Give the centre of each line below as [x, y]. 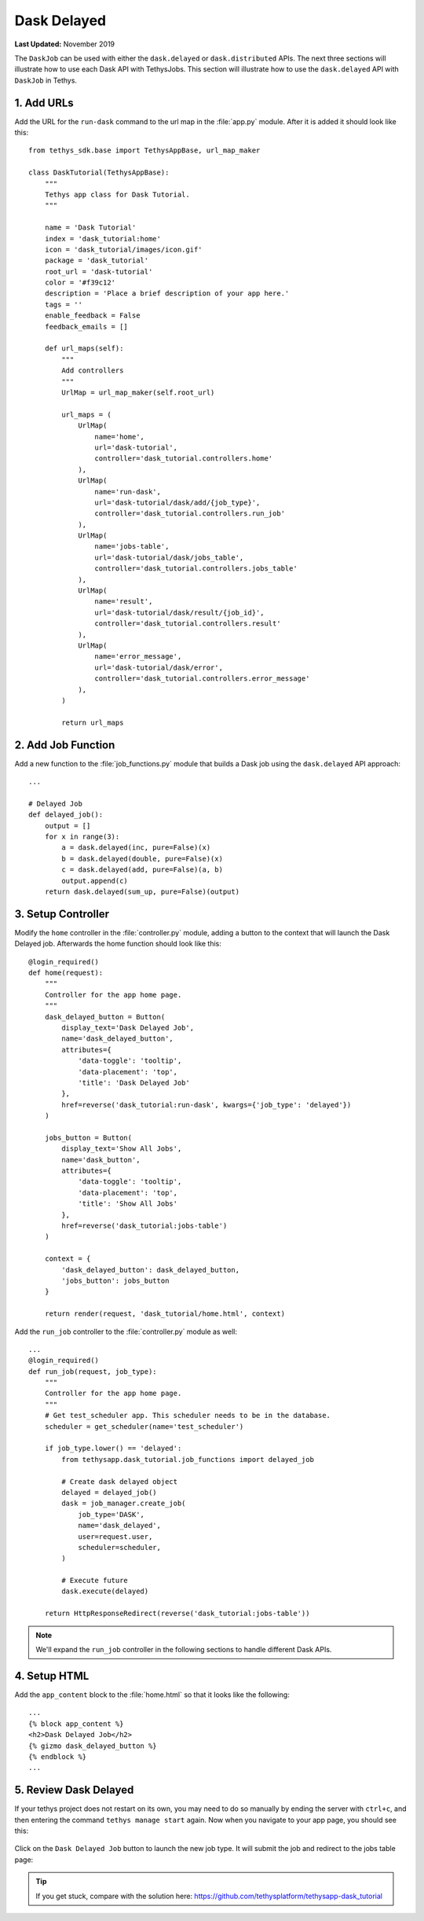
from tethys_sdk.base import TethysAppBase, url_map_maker [144, 151]
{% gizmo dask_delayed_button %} [93, 1746]
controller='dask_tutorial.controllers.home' [184, 459]
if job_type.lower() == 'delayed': [113, 1449]
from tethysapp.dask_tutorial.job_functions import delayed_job [188, 1459]
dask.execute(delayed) [105, 1591]
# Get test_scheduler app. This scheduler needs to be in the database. [188, 1416]
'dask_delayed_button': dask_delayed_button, [150, 1270]
